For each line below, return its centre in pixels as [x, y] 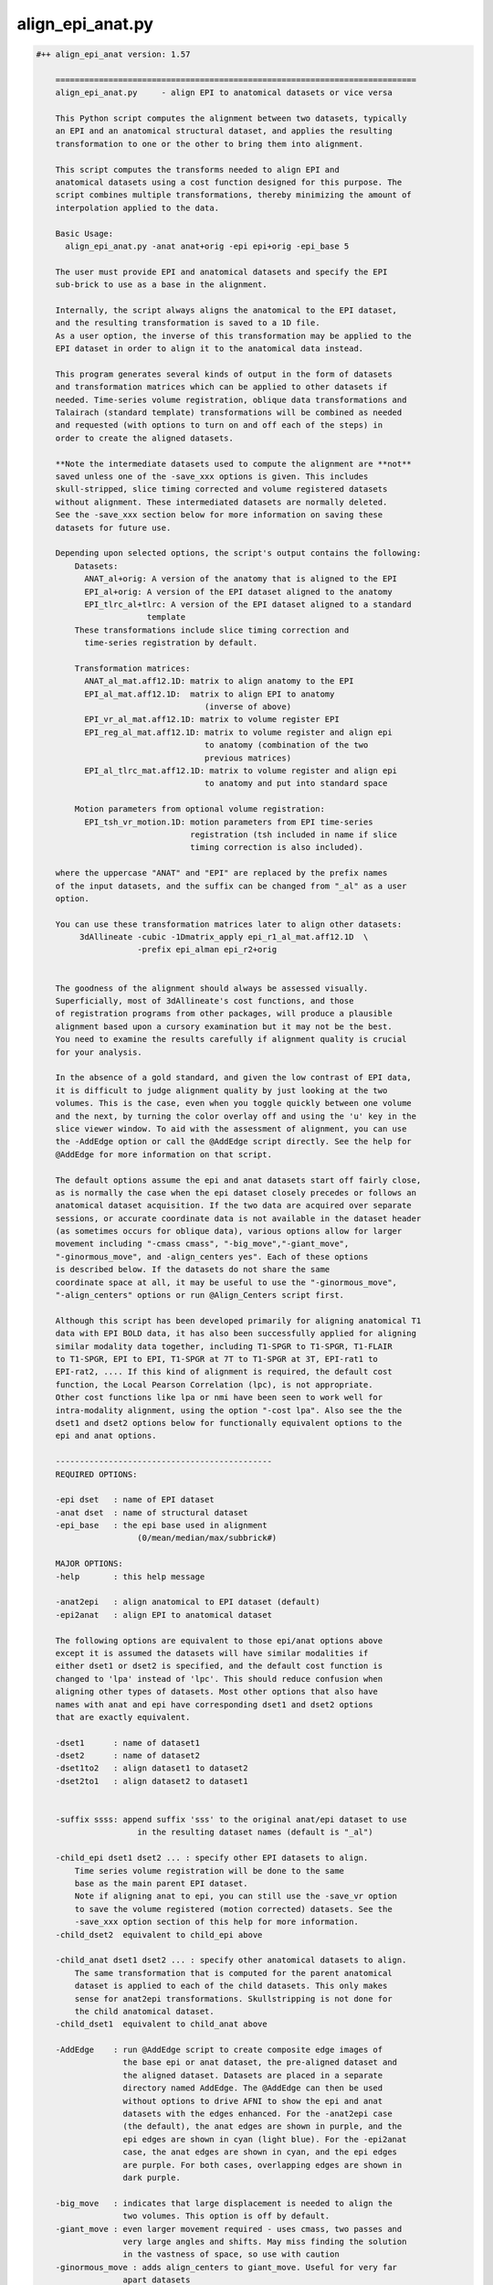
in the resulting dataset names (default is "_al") [255, 1832]
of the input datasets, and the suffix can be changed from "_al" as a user [231, 886]
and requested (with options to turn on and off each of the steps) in [219, 425]
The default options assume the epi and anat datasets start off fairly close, [238, 1180]
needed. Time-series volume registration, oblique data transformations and [231, 399]
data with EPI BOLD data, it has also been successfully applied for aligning [236, 1334]
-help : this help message [130, 1576]
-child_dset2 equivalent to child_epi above [159, 1934]
